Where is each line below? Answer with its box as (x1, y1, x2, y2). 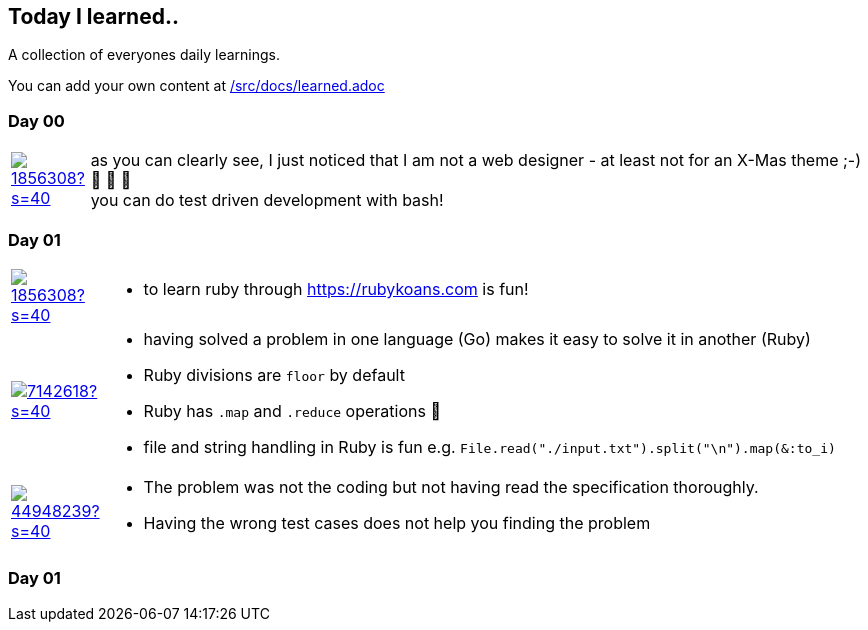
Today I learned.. (8, 4, 179, 29)
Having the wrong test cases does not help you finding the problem (143, 512, 651, 533)
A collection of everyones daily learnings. (8, 46, 280, 64)
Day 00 (8, 110, 65, 131)
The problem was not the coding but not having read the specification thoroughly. (143, 476, 759, 497)
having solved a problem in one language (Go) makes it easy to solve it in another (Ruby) (143, 328, 811, 349)
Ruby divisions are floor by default (143, 364, 405, 385)
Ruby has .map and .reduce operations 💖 (143, 400, 441, 421)
